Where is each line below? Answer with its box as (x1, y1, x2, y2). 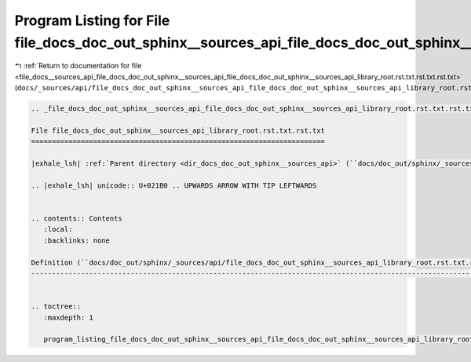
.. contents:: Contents (31, 214, 123, 223)
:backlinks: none (43, 236, 110, 245)
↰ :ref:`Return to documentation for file (14, 61, 142, 71)
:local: (43, 225, 73, 234)
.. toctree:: (31, 302, 82, 311)
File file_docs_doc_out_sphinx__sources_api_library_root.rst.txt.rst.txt (31, 126, 326, 135)
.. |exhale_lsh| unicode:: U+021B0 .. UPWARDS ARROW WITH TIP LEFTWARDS (31, 181, 317, 190)
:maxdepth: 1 (43, 313, 94, 322)
